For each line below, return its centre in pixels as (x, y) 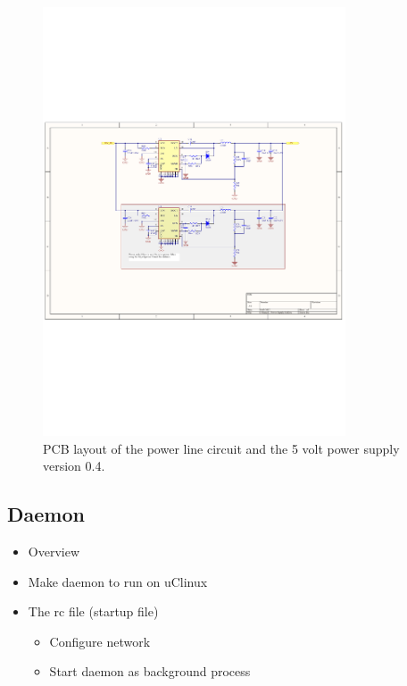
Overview (54, 551)
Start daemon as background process (150, 671)
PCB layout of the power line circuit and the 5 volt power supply (221, 448)
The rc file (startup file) (93, 611)
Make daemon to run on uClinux (118, 581)
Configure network (100, 641)
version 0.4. (74, 466)
